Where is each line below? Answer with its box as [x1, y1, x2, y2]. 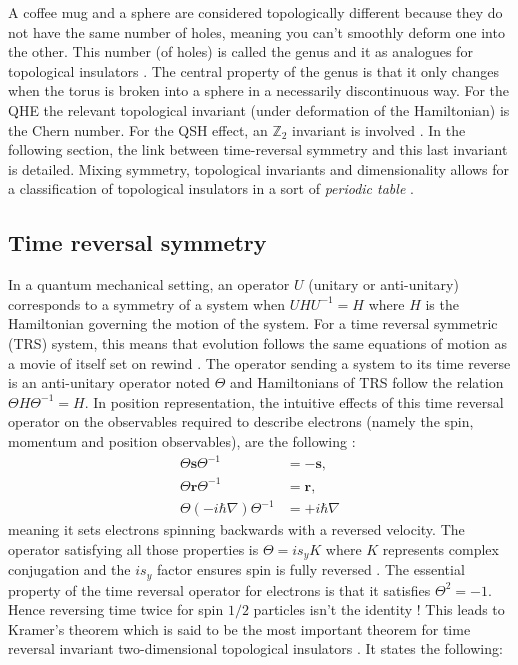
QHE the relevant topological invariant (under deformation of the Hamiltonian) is [8, 99, 510, 120]
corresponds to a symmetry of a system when [8, 293, 285, 314]
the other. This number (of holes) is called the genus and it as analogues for [8, 41, 473, 62]
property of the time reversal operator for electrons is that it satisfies [8, 579, 431, 600]
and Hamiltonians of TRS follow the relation [230, 372, 504, 393]
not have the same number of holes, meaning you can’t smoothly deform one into [8, 21, 505, 42]
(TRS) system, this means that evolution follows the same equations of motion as [8, 332, 507, 353]
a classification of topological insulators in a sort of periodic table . [8, 178, 414, 199]
